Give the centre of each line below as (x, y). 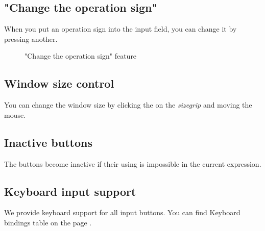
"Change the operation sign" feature (81, 56)
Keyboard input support (70, 191)
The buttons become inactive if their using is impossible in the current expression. (133, 163)
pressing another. (31, 39)
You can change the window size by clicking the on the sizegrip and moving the (128, 105)
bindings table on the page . (48, 222)
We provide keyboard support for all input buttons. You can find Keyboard (122, 212)
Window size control (59, 83)
